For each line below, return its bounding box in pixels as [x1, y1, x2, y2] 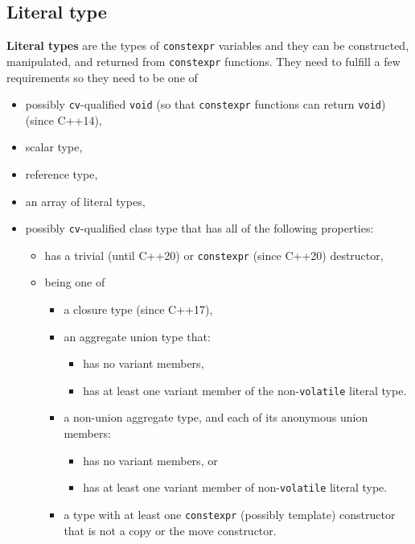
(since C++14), [25, 111, 102, 128]
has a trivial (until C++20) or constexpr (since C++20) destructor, [44, 246, 384, 263]
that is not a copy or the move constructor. [64, 521, 277, 538]
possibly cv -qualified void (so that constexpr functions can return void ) [25, 96, 386, 113]
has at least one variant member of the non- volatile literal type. [83, 381, 407, 398]
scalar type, [25, 138, 83, 155]
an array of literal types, [25, 192, 146, 209]
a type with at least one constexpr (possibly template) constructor [64, 505, 396, 522]
